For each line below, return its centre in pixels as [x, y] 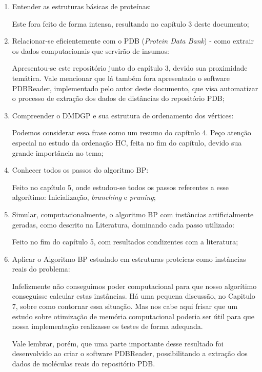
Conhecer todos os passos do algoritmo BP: [80, 170]
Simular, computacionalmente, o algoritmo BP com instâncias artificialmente [133, 214]
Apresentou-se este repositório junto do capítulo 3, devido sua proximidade [130, 68]
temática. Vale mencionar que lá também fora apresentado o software [121, 78]
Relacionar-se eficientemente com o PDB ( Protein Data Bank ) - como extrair [133, 41]
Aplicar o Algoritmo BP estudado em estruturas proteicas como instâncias [129, 259]
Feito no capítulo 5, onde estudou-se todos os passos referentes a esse [120, 187]
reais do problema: [41, 269]
